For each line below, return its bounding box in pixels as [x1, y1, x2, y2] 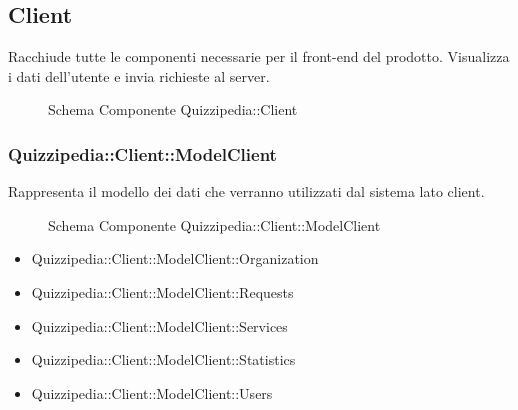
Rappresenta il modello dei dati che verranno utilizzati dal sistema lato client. [8, 181, 485, 202]
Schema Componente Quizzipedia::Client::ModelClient [48, 214, 381, 235]
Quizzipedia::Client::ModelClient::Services [31, 315, 288, 336]
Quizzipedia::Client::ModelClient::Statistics [31, 349, 296, 370]
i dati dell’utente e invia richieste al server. [8, 65, 270, 86]
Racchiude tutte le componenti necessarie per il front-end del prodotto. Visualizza [8, 46, 510, 67]
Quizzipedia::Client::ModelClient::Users [31, 382, 273, 403]
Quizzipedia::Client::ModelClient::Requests [31, 281, 294, 302]
